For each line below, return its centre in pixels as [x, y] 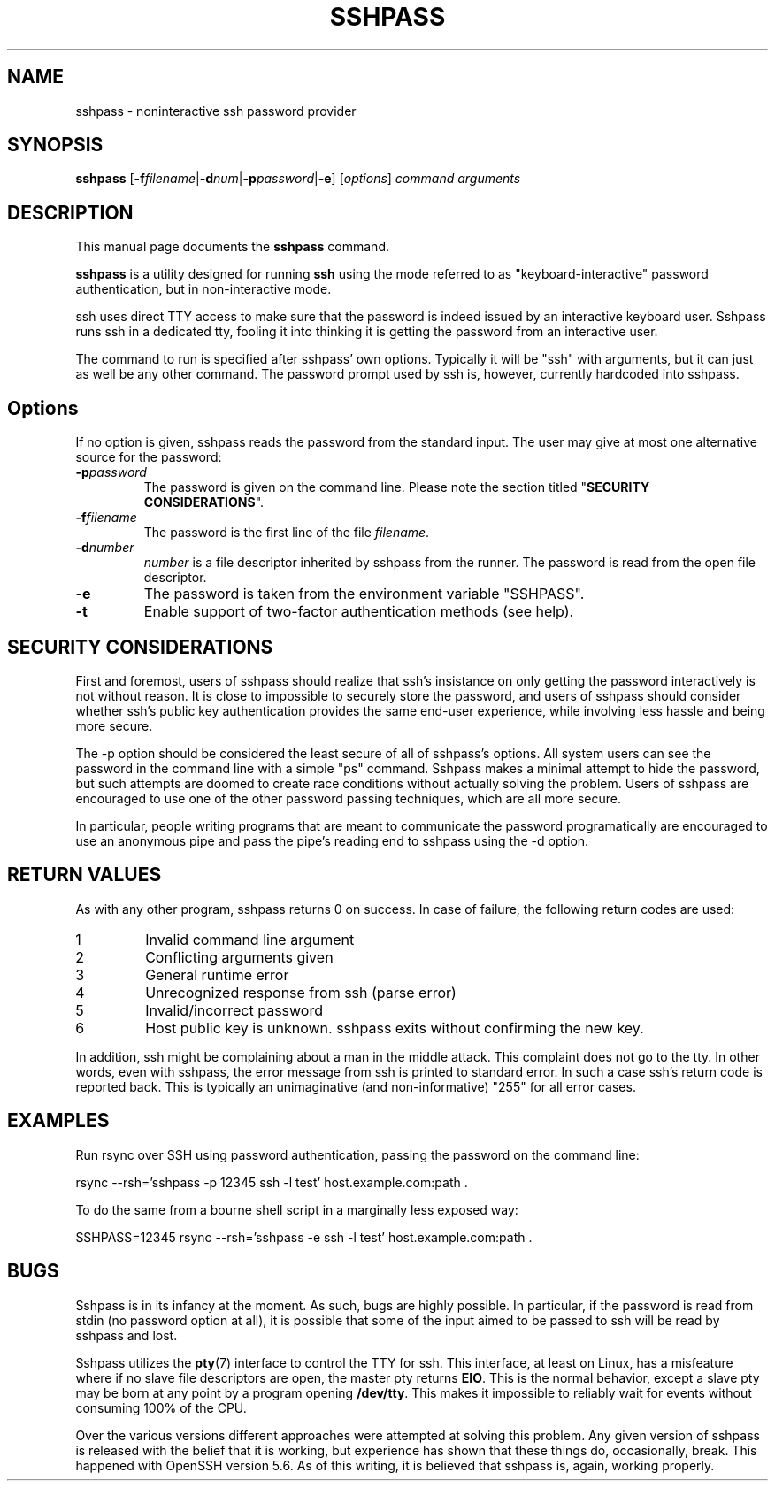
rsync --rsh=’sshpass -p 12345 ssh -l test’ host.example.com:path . [272, 1182]
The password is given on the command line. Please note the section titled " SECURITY [397, 487]
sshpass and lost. [127, 1335]
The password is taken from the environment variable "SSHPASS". [364, 594]
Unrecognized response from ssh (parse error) [301, 992]
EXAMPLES [58, 1121]
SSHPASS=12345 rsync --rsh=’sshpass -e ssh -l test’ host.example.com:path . [304, 1237]
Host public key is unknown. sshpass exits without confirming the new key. [395, 1028]
